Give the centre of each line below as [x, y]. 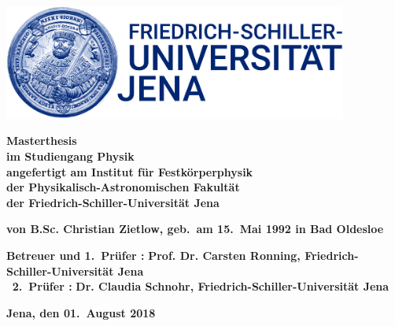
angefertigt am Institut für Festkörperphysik [130, 171]
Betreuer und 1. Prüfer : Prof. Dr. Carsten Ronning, [153, 255]
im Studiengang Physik [70, 156]
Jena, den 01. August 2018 [81, 312]
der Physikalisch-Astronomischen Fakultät [123, 187]
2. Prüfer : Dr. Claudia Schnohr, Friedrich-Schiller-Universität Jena [201, 286]
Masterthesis [42, 141]
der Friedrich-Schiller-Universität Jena [113, 202]
